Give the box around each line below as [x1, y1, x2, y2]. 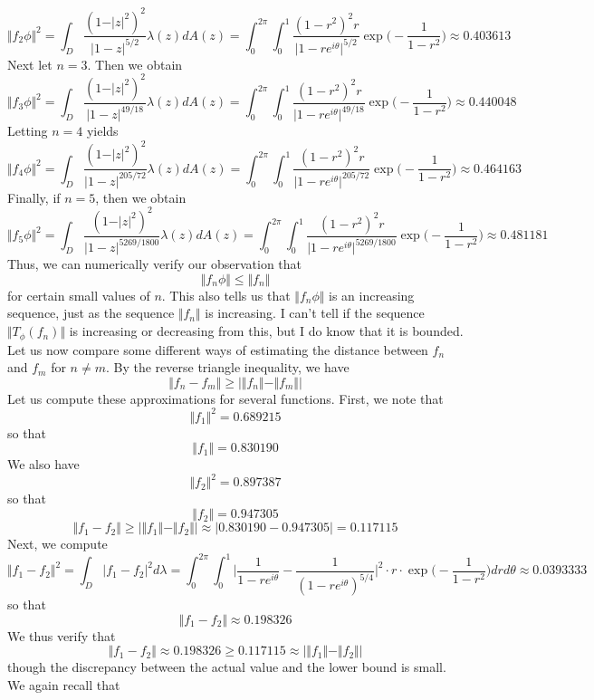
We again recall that [7, 675, 120, 694]
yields [86, 121, 119, 140]
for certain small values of [7, 285, 150, 304]
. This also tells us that [161, 285, 291, 304]
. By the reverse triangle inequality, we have [105, 358, 350, 377]
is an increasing [329, 285, 415, 304]
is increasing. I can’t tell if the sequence [205, 303, 425, 322]
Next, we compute [7, 534, 108, 553]
